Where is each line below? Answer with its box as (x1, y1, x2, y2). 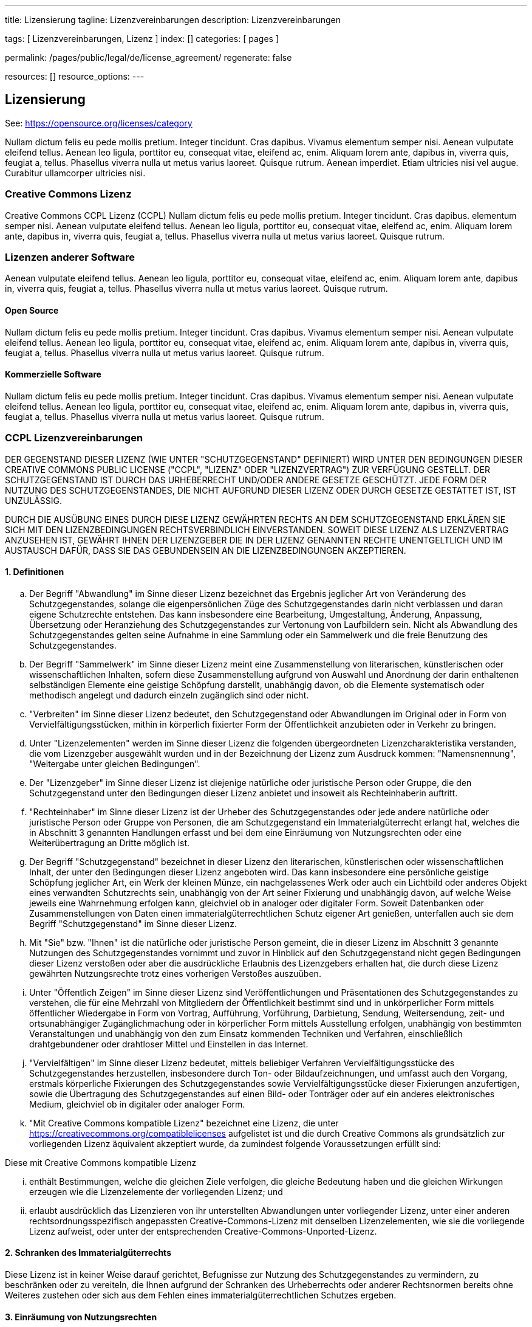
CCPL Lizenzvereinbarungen (5, 432, 143, 444)
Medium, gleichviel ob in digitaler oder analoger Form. (29, 1098, 245, 1109)
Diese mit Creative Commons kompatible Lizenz (5, 1157, 197, 1168)
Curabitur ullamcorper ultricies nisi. (5, 167, 146, 178)
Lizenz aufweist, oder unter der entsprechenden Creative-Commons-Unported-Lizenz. (29, 1225, 377, 1236)
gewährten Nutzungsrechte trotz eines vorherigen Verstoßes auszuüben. (29, 968, 321, 979)
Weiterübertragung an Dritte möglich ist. (29, 837, 190, 848)
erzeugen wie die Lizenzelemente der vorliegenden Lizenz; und (29, 1186, 283, 1197)
